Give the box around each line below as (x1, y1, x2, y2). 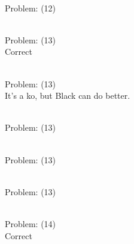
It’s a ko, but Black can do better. (5, 89, 130, 102)
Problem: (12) (5, 1, 56, 14)
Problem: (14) (5, 217, 56, 230)
